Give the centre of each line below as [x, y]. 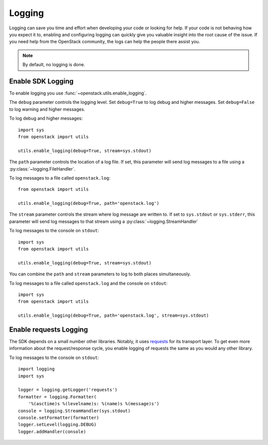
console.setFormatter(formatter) [59, 417]
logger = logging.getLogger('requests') [68, 390]
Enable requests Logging [49, 329]
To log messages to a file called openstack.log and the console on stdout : [89, 283]
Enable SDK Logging [41, 81]
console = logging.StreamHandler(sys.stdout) [74, 411]
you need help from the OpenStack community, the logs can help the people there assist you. [105, 42]
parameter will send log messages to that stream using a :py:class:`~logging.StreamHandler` [104, 221]
